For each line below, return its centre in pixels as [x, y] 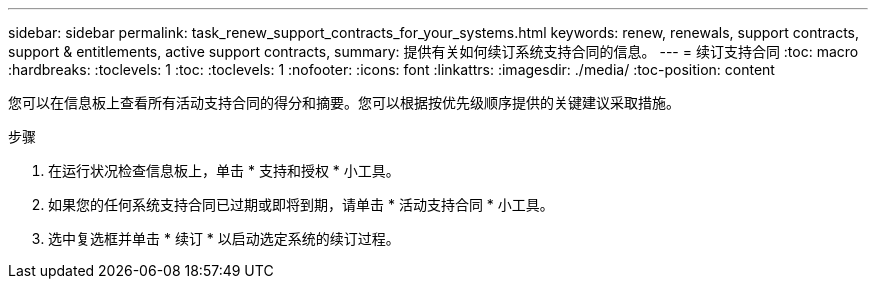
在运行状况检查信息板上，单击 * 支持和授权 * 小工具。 [224, 170]
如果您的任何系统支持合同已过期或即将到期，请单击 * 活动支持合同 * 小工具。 [301, 204]
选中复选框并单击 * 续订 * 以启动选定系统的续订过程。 [224, 238]
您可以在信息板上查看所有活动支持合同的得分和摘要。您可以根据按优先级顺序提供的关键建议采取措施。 [344, 102]
